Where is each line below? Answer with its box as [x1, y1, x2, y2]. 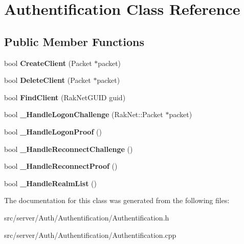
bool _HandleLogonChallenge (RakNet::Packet [4, 109, 163, 120]
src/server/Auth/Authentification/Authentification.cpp [4, 229, 176, 240]
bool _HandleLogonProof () [4, 126, 102, 137]
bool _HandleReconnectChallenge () [4, 143, 133, 154]
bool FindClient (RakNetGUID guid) [4, 92, 126, 102]
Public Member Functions [4, 33, 144, 49]
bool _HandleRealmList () [4, 178, 97, 188]
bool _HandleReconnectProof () [4, 161, 118, 171]
